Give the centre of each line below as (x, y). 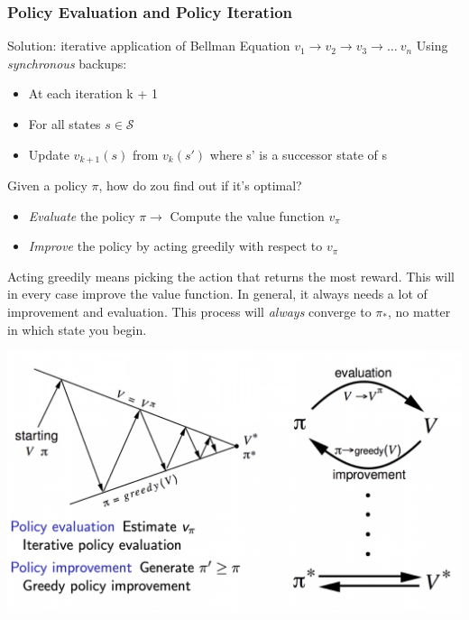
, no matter (419, 312)
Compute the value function (247, 215)
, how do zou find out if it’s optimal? (200, 185)
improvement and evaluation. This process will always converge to (189, 312)
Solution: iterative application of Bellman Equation (149, 46)
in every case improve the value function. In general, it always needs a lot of (217, 294)
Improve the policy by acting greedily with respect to (175, 246)
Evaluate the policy (82, 215)
